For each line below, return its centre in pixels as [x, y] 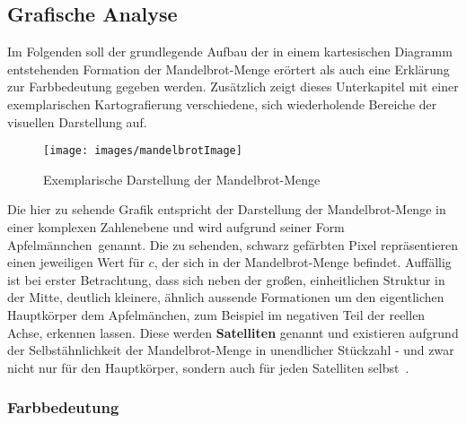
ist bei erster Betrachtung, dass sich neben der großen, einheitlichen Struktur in [226, 279]
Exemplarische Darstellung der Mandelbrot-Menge [182, 179]
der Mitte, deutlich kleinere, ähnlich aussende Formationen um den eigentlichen [226, 297]
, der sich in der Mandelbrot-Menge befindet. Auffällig [303, 262]
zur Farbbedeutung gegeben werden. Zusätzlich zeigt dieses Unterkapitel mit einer [233, 86]
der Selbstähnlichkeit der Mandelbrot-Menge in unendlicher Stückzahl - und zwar [231, 350]
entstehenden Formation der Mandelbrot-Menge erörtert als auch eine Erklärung [229, 69]
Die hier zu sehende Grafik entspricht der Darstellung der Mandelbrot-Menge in [227, 209]
